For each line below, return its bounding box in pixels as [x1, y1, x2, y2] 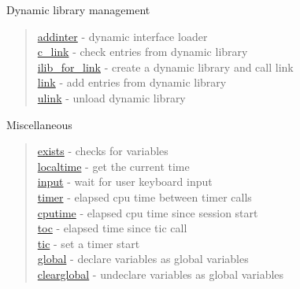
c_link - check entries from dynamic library [37, 43, 248, 60]
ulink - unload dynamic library [37, 89, 186, 106]
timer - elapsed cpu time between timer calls [37, 188, 252, 205]
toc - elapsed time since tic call [37, 220, 187, 236]
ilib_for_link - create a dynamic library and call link [37, 58, 294, 75]
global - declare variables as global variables [37, 250, 249, 267]
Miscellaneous [6, 116, 72, 132]
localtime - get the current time [37, 157, 190, 174]
